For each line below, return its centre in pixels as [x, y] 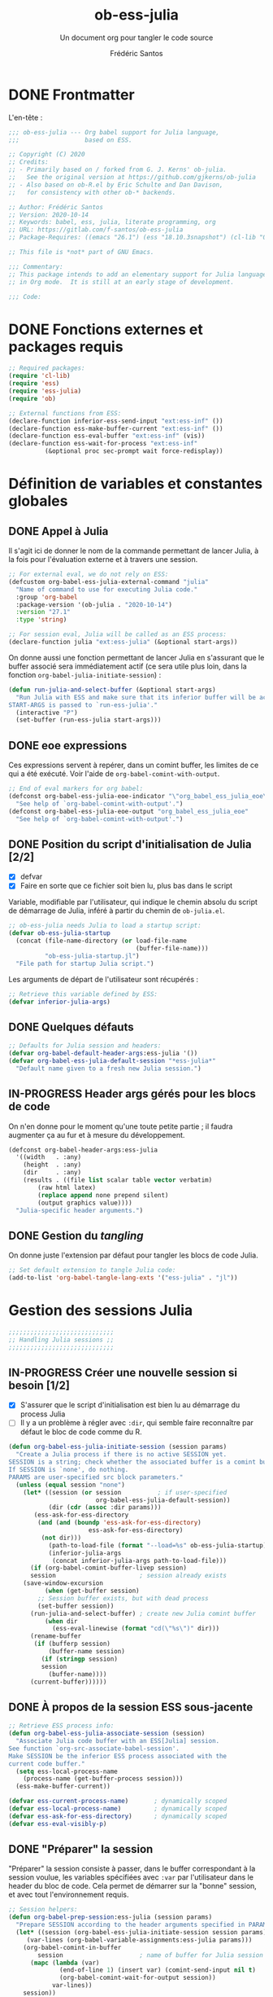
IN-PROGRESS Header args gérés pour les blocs [132, 1094]
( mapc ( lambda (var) [65, 1963]
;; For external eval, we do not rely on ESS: [89, 574]
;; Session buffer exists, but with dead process [123, 1598]
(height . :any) [52, 1165]
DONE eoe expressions [68, 746]
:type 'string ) [41, 620]
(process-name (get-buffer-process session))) [103, 1779]
